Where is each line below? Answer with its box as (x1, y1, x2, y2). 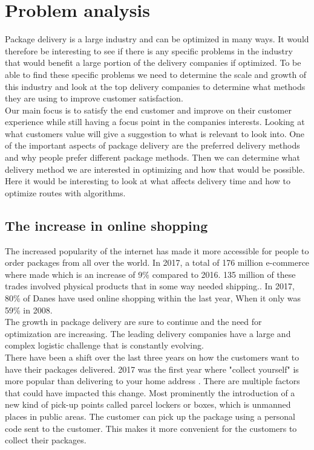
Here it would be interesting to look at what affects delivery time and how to (5, 175, 290, 187)
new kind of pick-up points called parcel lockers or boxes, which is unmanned (5, 398, 291, 411)
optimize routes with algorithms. (5, 186, 126, 199)
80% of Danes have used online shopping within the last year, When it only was (5, 292, 301, 304)
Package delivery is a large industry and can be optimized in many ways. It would (5, 33, 309, 45)
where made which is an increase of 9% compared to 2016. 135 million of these (5, 268, 296, 280)
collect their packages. (5, 434, 87, 446)
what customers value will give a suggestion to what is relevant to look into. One (5, 127, 305, 140)
